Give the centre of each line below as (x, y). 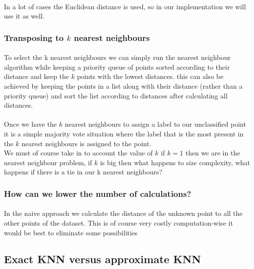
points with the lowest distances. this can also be (150, 76)
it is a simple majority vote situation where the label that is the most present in (124, 133)
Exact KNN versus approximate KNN (103, 259)
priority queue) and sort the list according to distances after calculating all (116, 95)
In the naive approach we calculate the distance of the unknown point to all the (123, 213)
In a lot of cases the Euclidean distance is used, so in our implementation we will (125, 6)
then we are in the (213, 153)
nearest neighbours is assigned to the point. (86, 143)
